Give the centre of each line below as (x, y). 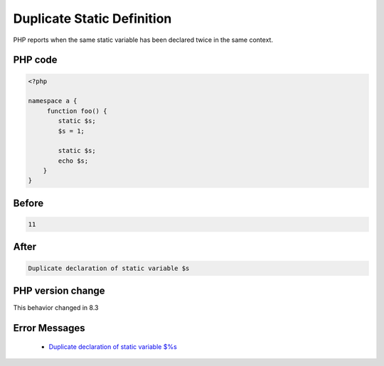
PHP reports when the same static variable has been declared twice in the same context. (143, 40)
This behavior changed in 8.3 (56, 308)
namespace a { (53, 101)
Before (28, 203)
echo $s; (73, 161)
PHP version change (59, 291)
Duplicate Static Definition (92, 18)
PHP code (35, 60)
